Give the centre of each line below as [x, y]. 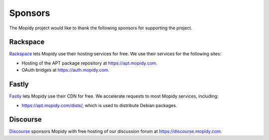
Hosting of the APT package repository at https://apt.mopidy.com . [90, 63]
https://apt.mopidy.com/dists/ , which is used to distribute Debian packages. [99, 105]
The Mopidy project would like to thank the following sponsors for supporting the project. [101, 28]
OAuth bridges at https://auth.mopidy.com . [66, 70]
